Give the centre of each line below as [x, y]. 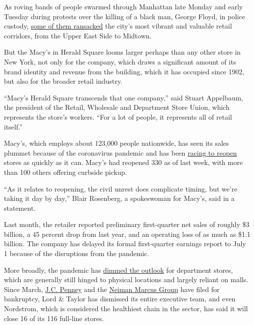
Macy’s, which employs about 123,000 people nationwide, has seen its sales [116, 143]
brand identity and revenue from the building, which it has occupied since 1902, [124, 71]
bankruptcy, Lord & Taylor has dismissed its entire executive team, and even [120, 299]
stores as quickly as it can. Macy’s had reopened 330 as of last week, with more [123, 162]
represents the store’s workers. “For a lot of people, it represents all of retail [118, 116]
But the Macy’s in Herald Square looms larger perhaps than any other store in [122, 52]
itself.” [13, 126]
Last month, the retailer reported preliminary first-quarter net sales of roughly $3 [127, 224]
